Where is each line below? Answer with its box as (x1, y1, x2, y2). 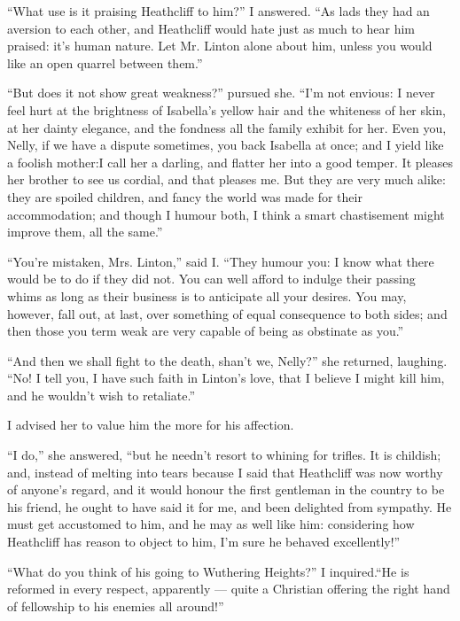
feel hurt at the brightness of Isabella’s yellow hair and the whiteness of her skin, (7, 100, 446, 119)
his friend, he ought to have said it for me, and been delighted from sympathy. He (7, 497, 452, 516)
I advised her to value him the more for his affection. (7, 415, 294, 434)
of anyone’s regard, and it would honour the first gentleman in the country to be (7, 480, 445, 499)
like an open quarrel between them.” (7, 53, 203, 72)
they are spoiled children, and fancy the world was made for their (7, 187, 363, 206)
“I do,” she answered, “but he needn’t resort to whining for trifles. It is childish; (7, 446, 441, 464)
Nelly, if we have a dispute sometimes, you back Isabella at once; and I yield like (7, 136, 444, 154)
